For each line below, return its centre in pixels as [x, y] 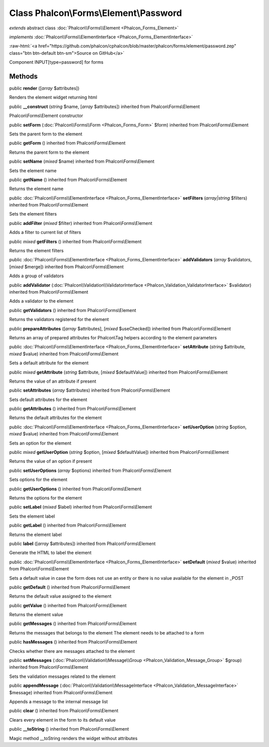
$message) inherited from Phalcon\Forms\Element [61, 692]
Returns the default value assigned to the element [60, 596]
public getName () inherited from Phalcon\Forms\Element [68, 180]
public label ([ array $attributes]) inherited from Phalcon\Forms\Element [82, 543]
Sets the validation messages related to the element [62, 676]
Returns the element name [36, 189]
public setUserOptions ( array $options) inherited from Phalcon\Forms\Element [90, 470]
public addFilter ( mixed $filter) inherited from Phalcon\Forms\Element [81, 223]
